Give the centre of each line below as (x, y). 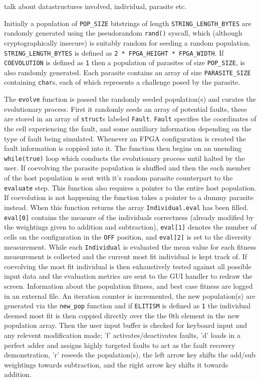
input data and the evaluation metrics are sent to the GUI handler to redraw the (128, 276)
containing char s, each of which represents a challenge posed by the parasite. (122, 82)
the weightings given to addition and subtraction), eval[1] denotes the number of (130, 227)
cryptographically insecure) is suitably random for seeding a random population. (127, 42)
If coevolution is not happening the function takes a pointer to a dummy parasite (129, 197)
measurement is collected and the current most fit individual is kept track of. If (126, 256)
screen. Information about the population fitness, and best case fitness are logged (128, 285)
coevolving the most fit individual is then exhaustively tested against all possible (128, 266)
